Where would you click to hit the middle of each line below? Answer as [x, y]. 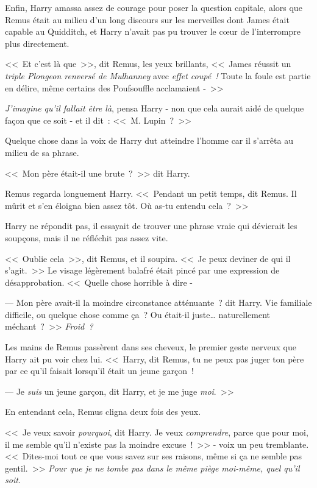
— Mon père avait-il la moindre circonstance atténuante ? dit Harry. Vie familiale [158, 302]
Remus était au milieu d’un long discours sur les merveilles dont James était [147, 19]
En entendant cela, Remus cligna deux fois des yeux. [103, 412]
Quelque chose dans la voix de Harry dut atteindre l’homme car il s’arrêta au [149, 140]
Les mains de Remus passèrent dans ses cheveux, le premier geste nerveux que [151, 347]
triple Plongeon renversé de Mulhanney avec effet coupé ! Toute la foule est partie [158, 75]
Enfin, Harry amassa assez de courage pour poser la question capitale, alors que [154, 7]
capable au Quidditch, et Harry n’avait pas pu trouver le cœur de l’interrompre [153, 31]
